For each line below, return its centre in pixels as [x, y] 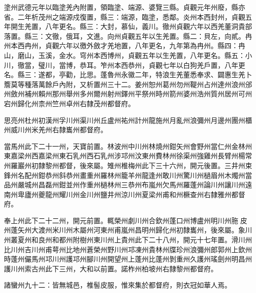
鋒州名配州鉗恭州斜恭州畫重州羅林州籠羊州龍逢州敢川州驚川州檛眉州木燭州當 [128, 175]
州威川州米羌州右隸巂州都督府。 [56, 130]
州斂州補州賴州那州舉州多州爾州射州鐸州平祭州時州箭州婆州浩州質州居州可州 [128, 94]
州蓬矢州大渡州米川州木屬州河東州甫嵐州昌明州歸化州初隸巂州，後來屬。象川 [128, 230]
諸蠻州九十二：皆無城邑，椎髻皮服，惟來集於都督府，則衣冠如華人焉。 [118, 285]
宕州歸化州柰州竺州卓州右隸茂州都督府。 [69, 103]
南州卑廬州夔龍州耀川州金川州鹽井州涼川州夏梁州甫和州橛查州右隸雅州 [118, 194]
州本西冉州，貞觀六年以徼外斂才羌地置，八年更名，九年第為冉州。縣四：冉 [125, 45]
